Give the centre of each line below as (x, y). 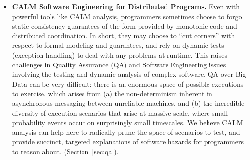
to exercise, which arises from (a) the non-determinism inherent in (112, 93)
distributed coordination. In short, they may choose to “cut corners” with (124, 35)
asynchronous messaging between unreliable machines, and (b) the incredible (128, 103)
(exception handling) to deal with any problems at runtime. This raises (120, 54)
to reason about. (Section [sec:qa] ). (65, 151)
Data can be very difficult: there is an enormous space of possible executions (128, 83)
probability (29, 122)
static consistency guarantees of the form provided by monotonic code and (125, 26)
